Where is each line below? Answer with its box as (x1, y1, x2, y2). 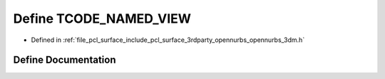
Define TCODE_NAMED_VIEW (13, 11, 192, 26)
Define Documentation (13, 54, 116, 66)
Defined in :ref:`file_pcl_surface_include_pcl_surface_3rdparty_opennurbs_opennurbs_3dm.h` (31, 36, 305, 44)
